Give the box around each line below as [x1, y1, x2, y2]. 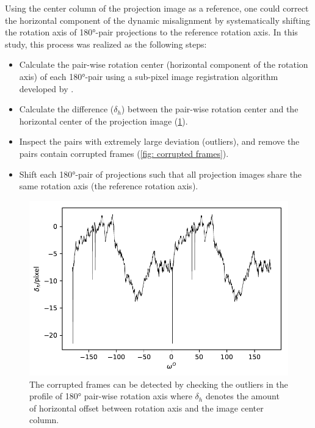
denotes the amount [205, 390, 280, 402]
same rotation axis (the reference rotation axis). [19, 180, 198, 192]
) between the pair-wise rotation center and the [121, 103, 299, 115]
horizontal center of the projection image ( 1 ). [19, 114, 188, 127]
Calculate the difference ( [19, 103, 114, 115]
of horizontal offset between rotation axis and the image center [29, 401, 264, 414]
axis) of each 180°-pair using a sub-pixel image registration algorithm [19, 70, 278, 82]
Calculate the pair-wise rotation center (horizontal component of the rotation [19, 58, 308, 71]
